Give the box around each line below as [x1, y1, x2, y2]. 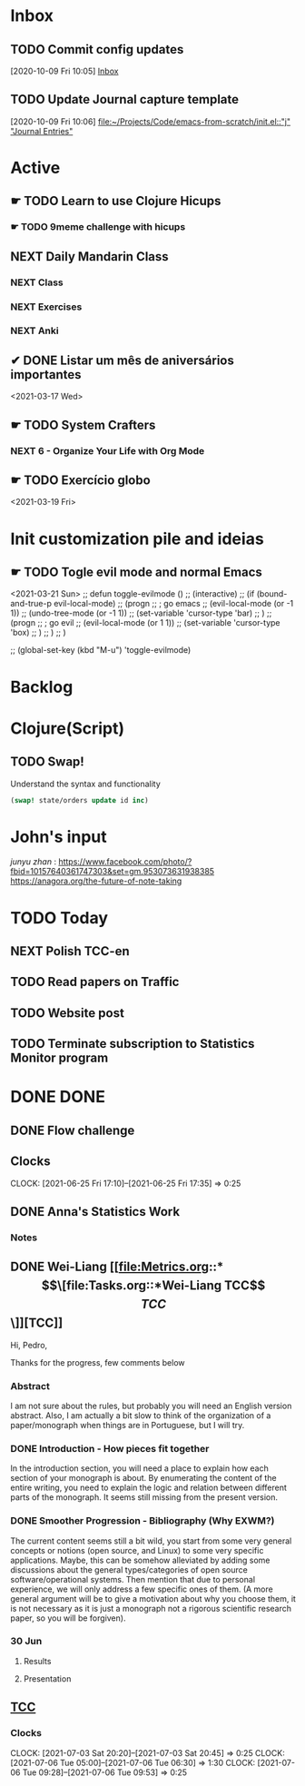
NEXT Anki [10, 324, 59, 337]
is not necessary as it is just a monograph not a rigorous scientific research [10, 1603, 292, 1613]
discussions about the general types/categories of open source [10, 1564, 248, 1575]
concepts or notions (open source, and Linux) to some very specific [10, 1544, 264, 1555]
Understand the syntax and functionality [10, 778, 162, 789]
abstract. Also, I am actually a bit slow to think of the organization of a [10, 1409, 271, 1421]
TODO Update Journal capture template [10, 92, 240, 107]
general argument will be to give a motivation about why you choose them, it [10, 1593, 296, 1603]
